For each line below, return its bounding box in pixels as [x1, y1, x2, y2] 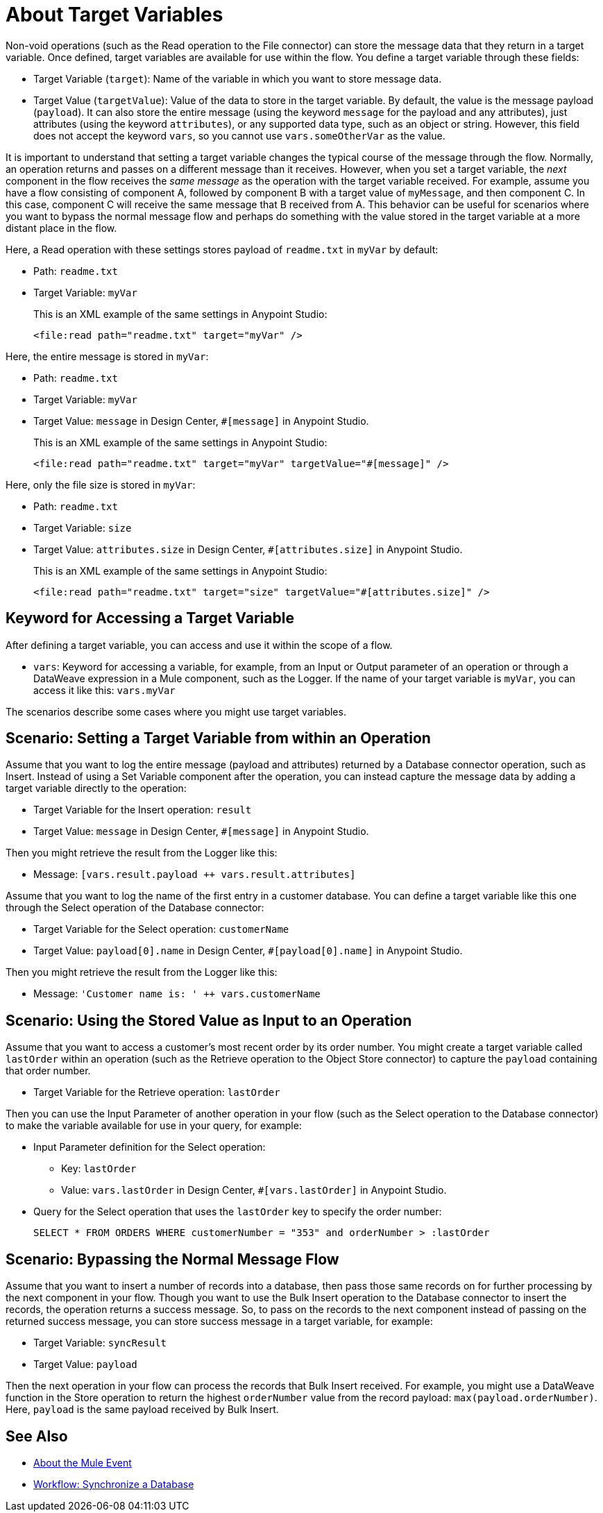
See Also [6, 1427, 68, 1445]
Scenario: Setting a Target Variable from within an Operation [6, 729, 431, 747]
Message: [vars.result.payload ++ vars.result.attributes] [33, 868, 356, 881]
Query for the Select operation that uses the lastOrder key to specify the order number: [33, 1206, 442, 1218]
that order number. [6, 1065, 91, 1077]
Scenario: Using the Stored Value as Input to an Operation [6, 1011, 412, 1029]
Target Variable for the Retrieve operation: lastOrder [33, 1086, 280, 1099]
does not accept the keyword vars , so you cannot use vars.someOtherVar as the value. [33, 129, 445, 142]
